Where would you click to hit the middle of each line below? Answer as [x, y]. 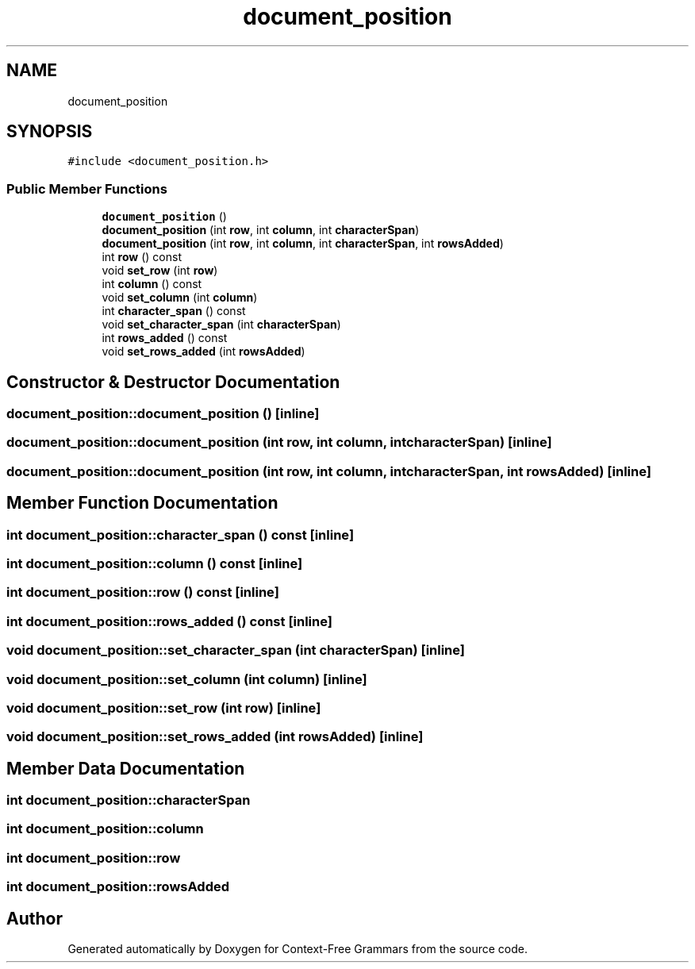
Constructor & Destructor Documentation [173, 382]
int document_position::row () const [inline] [143, 592]
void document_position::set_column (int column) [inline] [187, 679]
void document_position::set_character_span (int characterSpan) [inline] [236, 650]
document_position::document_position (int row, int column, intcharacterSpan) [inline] [279, 442]
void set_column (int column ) [180, 298]
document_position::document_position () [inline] [163, 414]
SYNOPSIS [50, 132]
